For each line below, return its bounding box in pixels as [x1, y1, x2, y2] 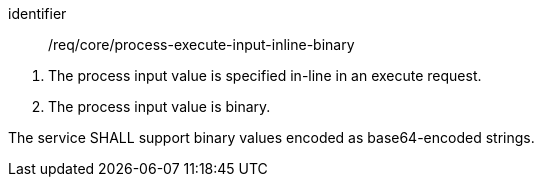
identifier [8, 5, 67, 22]
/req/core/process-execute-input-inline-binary [48, 36, 355, 53]
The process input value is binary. [48, 98, 271, 115]
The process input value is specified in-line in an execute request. [48, 67, 482, 84]
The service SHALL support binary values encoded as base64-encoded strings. [8, 129, 535, 146]
